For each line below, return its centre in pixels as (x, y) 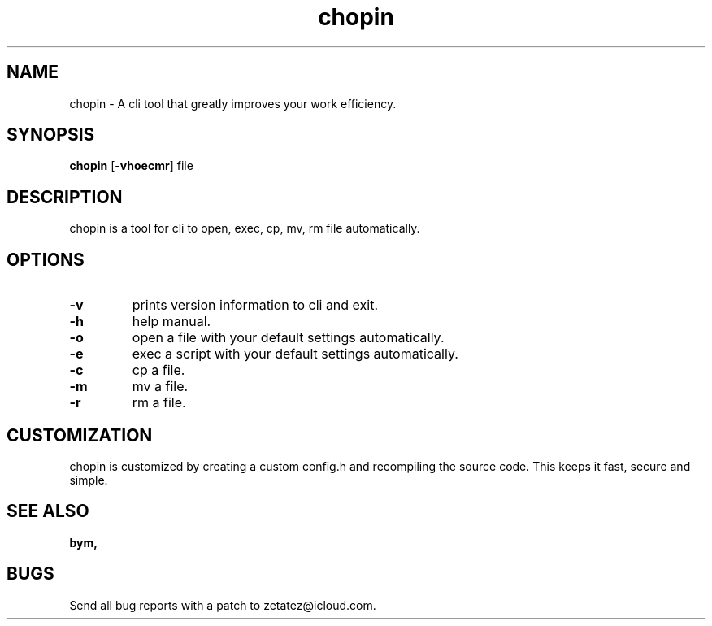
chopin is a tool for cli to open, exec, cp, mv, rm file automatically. (245, 228)
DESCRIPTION (65, 197)
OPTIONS (46, 259)
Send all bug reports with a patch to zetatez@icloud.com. (223, 605)
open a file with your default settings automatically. (288, 338)
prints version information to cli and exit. (255, 305)
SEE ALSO (48, 511)
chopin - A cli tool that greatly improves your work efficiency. (233, 103)
